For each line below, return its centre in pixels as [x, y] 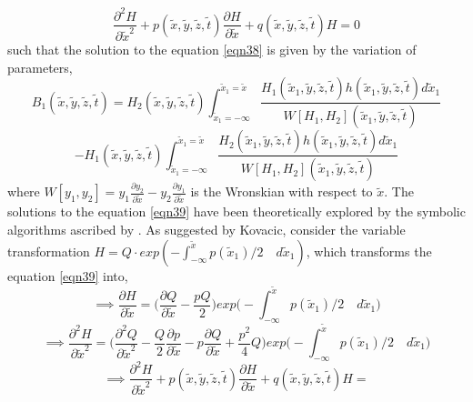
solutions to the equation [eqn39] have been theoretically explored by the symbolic [236, 211]
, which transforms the [369, 251]
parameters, [40, 67]
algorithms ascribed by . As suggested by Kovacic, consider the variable [206, 229]
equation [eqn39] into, [68, 275]
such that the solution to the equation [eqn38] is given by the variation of [212, 50]
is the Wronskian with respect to [282, 191]
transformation [49, 251]
